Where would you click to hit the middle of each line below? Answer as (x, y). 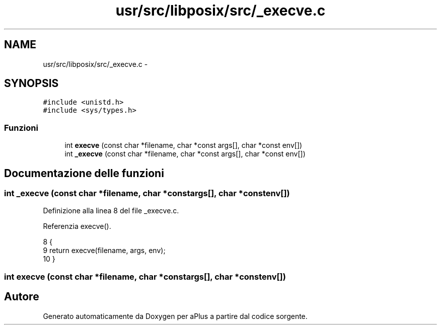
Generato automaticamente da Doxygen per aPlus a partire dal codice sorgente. (175, 316)
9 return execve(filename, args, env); (104, 251)
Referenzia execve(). (77, 226)
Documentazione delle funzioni (84, 173)
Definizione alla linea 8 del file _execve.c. (111, 211)
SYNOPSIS (31, 84)
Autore (22, 297)
